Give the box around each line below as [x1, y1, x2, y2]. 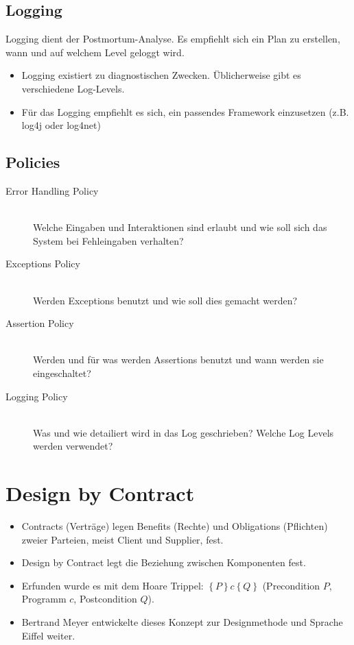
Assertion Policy [5, 316, 74, 330]
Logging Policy [5, 389, 68, 403]
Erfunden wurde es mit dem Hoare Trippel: [21, 578, 204, 592]
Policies [5, 151, 60, 173]
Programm [21, 592, 67, 606]
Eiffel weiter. [21, 628, 75, 642]
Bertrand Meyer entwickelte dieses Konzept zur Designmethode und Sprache [21, 614, 343, 629]
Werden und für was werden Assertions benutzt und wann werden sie [33, 352, 324, 367]
